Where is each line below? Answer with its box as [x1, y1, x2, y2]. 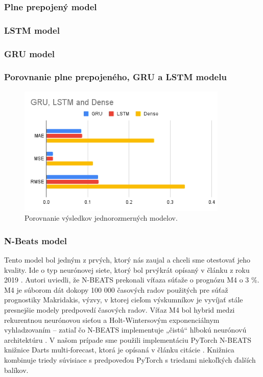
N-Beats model [4, 234, 67, 247]
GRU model [4, 47, 55, 60]
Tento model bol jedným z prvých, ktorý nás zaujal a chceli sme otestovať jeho [4, 254, 251, 265]
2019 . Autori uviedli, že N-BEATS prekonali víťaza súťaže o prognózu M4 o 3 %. [4, 274, 259, 285]
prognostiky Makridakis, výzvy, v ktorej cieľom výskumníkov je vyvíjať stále [4, 294, 243, 305]
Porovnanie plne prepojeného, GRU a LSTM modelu [4, 70, 227, 83]
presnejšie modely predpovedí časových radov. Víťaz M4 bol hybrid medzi [4, 304, 235, 315]
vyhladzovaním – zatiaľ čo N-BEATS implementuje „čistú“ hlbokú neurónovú [4, 324, 247, 335]
